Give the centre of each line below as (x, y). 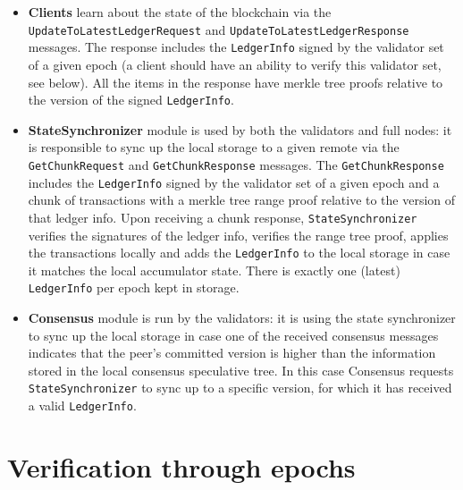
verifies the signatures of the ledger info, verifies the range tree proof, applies (238, 235)
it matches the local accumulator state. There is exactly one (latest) (214, 270)
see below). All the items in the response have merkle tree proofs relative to (236, 82)
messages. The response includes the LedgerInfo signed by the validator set (236, 47)
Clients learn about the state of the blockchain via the (180, 12)
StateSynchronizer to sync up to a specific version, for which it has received (240, 388)
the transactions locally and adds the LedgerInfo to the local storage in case (239, 253)
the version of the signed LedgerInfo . (131, 100)
